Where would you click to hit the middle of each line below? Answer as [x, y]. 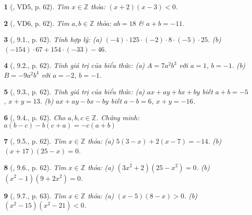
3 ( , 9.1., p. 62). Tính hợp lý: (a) [53, 39]
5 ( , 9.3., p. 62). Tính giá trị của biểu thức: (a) [74, 91]
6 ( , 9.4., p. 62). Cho [35, 117]
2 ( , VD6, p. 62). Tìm [37, 23]
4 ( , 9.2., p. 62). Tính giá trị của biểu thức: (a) [74, 65]
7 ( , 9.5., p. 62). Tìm [35, 141]
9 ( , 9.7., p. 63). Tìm [35, 195]
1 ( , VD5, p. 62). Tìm [37, 6]
